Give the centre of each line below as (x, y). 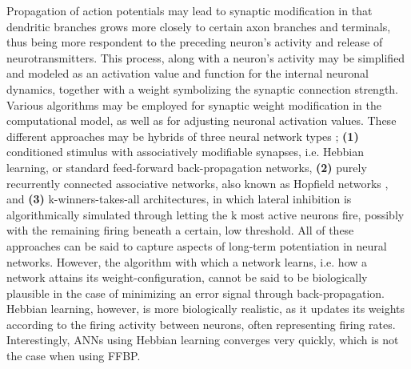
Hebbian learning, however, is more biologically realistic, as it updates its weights (205, 309)
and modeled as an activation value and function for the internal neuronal (188, 73)
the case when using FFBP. (74, 356)
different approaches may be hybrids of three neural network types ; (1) (183, 136)
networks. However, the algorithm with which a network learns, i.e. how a (187, 261)
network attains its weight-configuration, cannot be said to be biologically (187, 277)
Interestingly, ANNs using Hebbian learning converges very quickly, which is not (203, 340)
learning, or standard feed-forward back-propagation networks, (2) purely (187, 167)
